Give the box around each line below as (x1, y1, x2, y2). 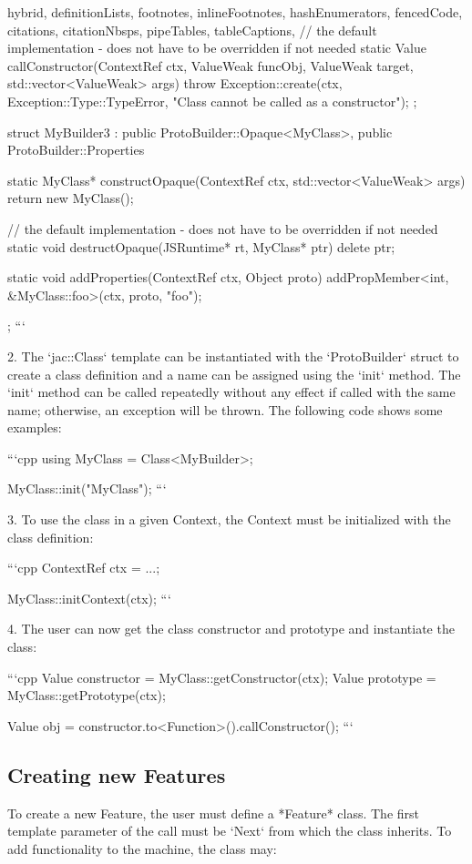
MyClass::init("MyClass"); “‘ (7, 479, 167, 498)
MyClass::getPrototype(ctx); (7, 686, 166, 705)
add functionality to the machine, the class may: (7, 839, 277, 858)
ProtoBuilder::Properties (7, 140, 145, 159)
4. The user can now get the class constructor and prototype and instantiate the (7, 619, 455, 638)
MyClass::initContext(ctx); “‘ (7, 588, 171, 607)
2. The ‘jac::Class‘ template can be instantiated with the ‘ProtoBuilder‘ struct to (7, 346, 459, 365)
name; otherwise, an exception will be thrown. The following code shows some (7, 400, 443, 419)
